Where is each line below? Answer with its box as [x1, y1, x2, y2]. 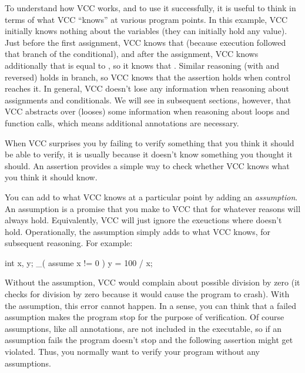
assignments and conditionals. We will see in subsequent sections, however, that [5, 93, 291, 106]
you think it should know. [5, 171, 98, 183]
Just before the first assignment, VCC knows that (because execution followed [5, 36, 286, 48]
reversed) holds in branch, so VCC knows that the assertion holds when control [5, 70, 291, 83]
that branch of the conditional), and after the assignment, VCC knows [5, 48, 259, 60]
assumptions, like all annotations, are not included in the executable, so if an [5, 322, 282, 334]
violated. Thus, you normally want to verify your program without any [5, 345, 260, 358]
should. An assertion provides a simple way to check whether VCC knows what [5, 159, 290, 172]
